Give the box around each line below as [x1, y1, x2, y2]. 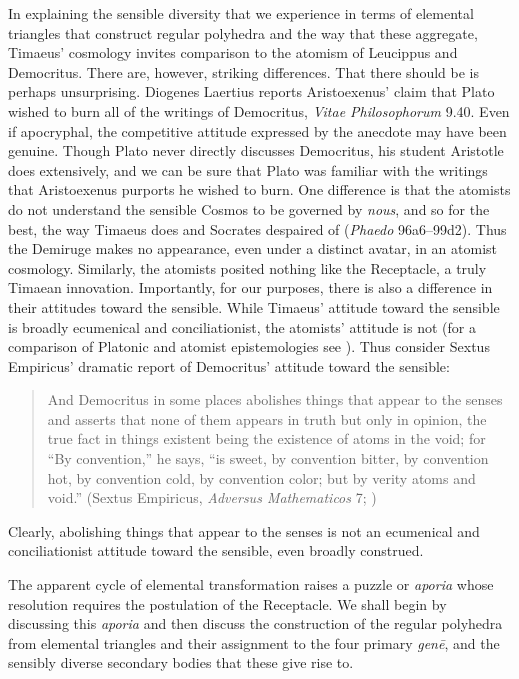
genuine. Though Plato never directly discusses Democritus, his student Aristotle [8, 140, 504, 161]
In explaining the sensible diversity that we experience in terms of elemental [8, 3, 474, 23]
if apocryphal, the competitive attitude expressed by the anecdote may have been [8, 120, 507, 141]
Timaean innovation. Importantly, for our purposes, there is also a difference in [8, 277, 493, 298]
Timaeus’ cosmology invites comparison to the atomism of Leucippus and [8, 42, 458, 63]
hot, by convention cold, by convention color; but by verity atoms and [47, 467, 476, 488]
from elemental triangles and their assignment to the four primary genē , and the [8, 632, 500, 653]
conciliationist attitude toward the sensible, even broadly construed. [8, 540, 424, 561]
